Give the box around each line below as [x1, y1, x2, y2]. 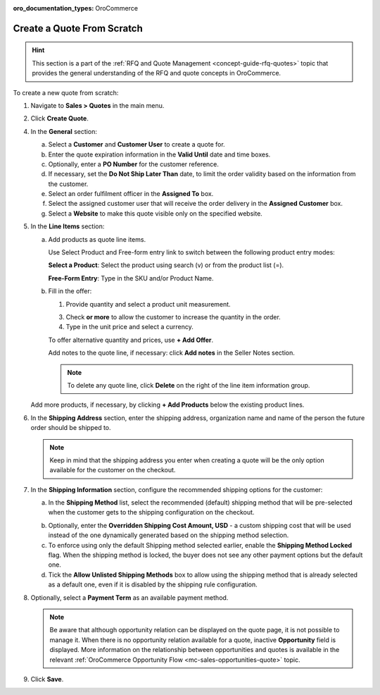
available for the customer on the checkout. [49, 466, 176, 474]
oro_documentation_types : [13, 4, 94, 12]
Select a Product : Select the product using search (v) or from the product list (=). [48, 261, 284, 269]
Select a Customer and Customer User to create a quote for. [48, 140, 225, 149]
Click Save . [30, 675, 64, 683]
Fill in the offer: [48, 287, 92, 295]
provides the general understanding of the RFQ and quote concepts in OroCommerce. [32, 69, 281, 78]
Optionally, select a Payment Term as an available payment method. [30, 593, 229, 602]
